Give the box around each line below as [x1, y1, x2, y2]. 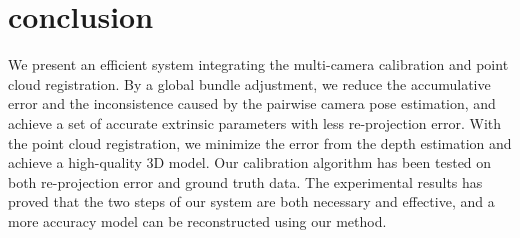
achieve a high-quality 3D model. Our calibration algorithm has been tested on [8, 152, 492, 173]
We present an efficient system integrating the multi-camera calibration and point [8, 54, 509, 75]
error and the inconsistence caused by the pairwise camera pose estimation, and [8, 93, 496, 114]
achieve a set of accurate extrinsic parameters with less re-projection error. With [8, 112, 502, 133]
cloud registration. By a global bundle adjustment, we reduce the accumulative [8, 73, 491, 94]
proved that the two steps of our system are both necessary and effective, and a [8, 191, 495, 212]
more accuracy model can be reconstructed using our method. [8, 210, 387, 231]
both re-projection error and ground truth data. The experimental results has [8, 171, 483, 192]
